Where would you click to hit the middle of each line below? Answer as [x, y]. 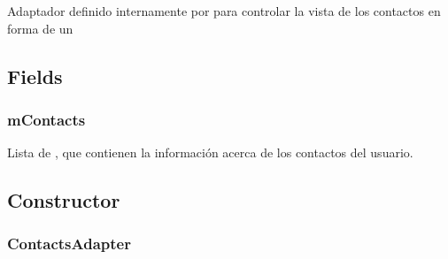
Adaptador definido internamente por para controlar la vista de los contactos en [224, 11]
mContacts [46, 119]
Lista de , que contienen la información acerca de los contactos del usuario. [210, 152]
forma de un [40, 28]
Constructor [64, 200]
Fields [35, 76]
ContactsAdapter [69, 244]
